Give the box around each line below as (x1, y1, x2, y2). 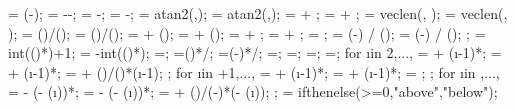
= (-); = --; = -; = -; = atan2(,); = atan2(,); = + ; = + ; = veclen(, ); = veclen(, (8, 3, 508, 23)
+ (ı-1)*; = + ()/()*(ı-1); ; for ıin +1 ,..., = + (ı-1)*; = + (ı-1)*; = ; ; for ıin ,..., (8, 61, 500, 82)
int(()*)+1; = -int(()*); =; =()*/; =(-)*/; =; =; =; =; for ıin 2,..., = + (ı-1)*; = (8, 42, 502, 63)
